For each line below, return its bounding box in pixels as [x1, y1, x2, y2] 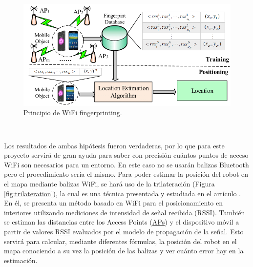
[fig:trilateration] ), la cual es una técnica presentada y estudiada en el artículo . [4, 188, 241, 198]
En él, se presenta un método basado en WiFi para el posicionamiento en [4, 198, 223, 208]
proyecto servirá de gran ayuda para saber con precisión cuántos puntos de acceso [4, 150, 249, 160]
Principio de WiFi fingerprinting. [23, 107, 122, 118]
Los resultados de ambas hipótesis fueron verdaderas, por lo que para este [4, 140, 225, 150]
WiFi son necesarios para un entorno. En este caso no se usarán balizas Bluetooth [4, 159, 249, 169]
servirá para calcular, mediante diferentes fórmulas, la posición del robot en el [4, 236, 237, 246]
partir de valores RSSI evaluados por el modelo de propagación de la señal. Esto [4, 226, 244, 236]
